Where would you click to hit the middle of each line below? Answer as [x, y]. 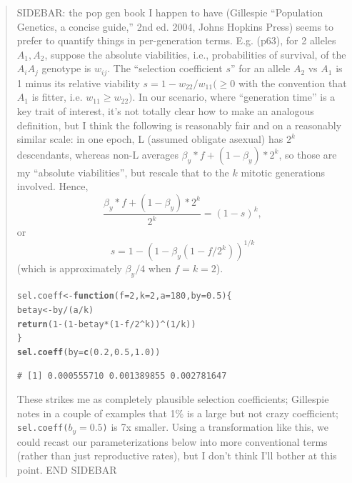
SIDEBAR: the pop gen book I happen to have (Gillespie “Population [170, 12]
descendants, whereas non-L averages [97, 154]
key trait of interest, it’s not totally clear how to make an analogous [165, 111]
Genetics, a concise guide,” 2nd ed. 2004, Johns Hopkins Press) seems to [175, 26]
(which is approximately [69, 268]
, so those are [308, 154]
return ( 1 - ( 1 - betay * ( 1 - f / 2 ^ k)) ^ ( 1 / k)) [106, 324]
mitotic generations [283, 172]
